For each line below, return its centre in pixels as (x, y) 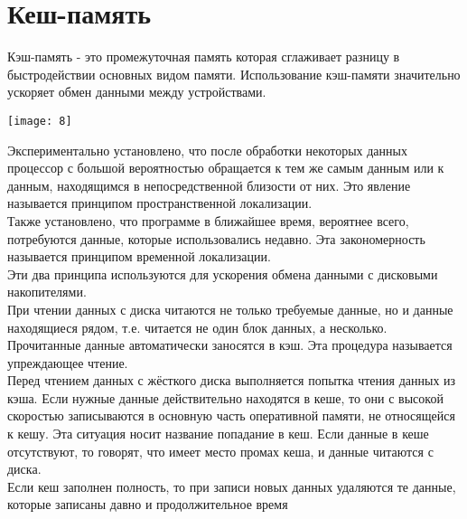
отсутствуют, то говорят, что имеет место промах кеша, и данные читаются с (220, 451)
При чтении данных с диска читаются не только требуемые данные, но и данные (230, 309)
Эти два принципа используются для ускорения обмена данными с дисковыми (223, 274)
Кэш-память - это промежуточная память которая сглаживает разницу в (204, 57)
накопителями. (47, 292)
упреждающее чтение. (68, 362)
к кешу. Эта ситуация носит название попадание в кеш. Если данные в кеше (218, 434)
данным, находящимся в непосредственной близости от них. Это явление (209, 185)
